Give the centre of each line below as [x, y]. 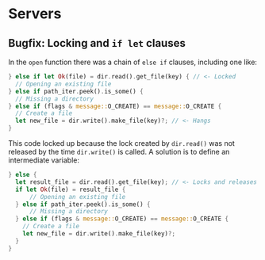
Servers [35, 14]
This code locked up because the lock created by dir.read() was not [122, 143]
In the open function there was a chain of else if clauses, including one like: [133, 62]
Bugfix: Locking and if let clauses [97, 43]
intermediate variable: [44, 160]
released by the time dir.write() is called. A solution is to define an [119, 152]
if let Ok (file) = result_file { [71, 189]
